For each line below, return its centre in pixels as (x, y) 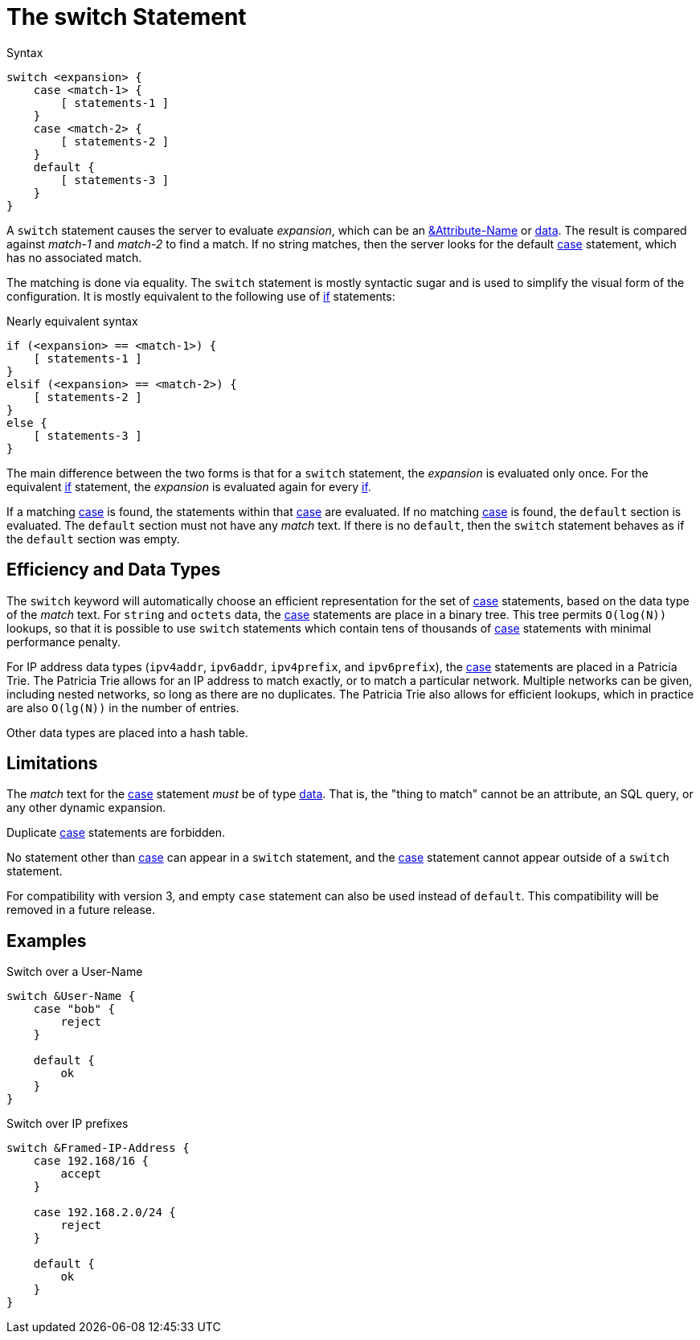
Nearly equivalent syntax (72, 321)
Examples (47, 940)
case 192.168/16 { (91, 1161)
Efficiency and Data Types (114, 570)
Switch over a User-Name (75, 972)
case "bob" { (74, 1009)
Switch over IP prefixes (68, 1124)
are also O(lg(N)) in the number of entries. (123, 707)
